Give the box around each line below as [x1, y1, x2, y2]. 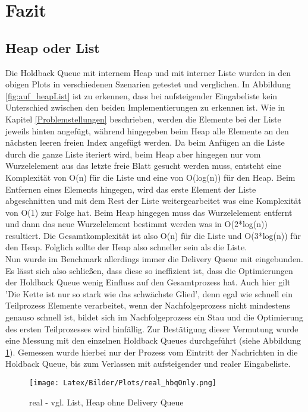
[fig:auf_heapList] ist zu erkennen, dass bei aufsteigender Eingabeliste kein [5, 89, 278, 102]
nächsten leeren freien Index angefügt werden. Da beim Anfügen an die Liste [5, 136, 285, 149]
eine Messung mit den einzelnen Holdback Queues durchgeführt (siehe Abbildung [5, 334, 301, 347]
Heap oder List [5, 38, 100, 56]
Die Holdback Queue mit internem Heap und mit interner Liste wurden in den [5, 66, 291, 78]
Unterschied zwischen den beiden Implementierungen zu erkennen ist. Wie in [5, 101, 285, 114]
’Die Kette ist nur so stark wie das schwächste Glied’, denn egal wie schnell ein [5, 287, 293, 300]
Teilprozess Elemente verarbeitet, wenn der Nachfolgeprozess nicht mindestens [5, 299, 290, 312]
